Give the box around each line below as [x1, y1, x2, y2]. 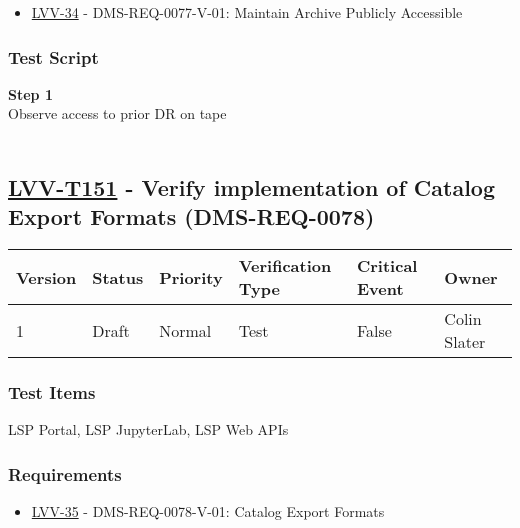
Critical [356, 254, 418, 278]
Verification [238, 254, 332, 278]
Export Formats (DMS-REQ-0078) [8, 201, 375, 232]
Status [92, 265, 144, 289]
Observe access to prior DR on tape [8, 103, 227, 124]
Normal [159, 318, 212, 342]
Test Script [8, 44, 99, 69]
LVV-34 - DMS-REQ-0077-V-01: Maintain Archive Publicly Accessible [31, 2, 463, 22]
